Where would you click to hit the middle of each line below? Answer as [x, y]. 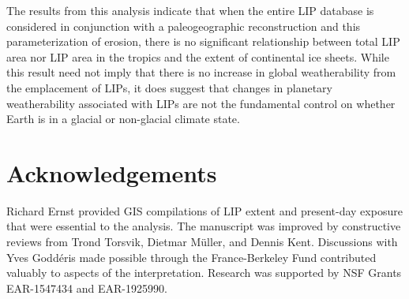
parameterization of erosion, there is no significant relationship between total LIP [203, 41]
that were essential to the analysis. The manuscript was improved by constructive [204, 226]
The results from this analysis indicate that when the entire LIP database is [190, 10]
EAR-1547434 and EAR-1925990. [87, 288]
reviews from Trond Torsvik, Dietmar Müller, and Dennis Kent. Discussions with [202, 242]
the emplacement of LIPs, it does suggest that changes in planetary [169, 87]
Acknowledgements [112, 172]
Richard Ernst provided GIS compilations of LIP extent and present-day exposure [204, 210]
